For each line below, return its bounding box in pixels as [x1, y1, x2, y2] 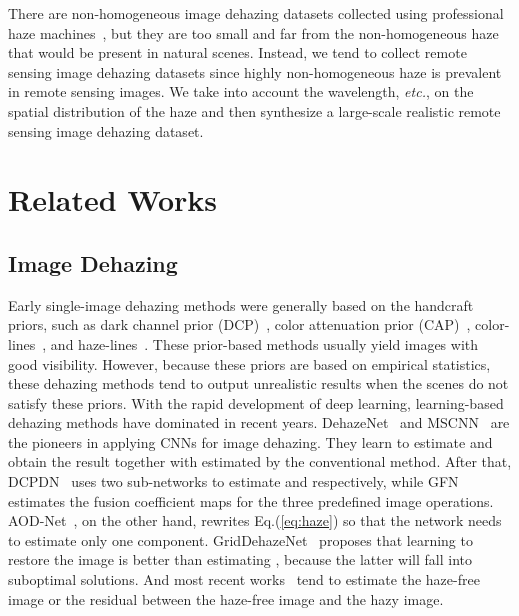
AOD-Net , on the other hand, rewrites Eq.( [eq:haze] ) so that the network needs [8, 510, 502, 531]
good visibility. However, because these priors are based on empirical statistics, [8, 353, 491, 374]
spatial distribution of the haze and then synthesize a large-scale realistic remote [8, 100, 501, 121]
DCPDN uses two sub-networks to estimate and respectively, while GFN [8, 471, 459, 492]
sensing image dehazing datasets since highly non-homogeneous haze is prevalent [8, 61, 502, 82]
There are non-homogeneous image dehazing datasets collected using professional [8, 3, 504, 23]
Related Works [8, 179, 218, 220]
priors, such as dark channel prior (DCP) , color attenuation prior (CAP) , [8, 314, 471, 335]
